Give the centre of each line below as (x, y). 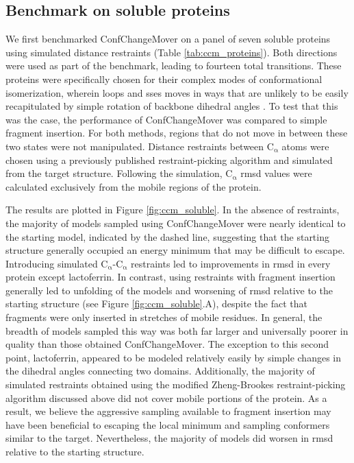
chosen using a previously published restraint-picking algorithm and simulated (169, 159)
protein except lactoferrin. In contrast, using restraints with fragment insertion (170, 277)
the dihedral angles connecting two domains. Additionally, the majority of (160, 371)
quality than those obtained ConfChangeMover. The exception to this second (167, 344)
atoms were (305, 146)
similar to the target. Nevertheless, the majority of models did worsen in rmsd (169, 438)
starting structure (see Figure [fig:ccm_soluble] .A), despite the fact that (156, 304)
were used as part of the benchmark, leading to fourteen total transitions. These (174, 66)
